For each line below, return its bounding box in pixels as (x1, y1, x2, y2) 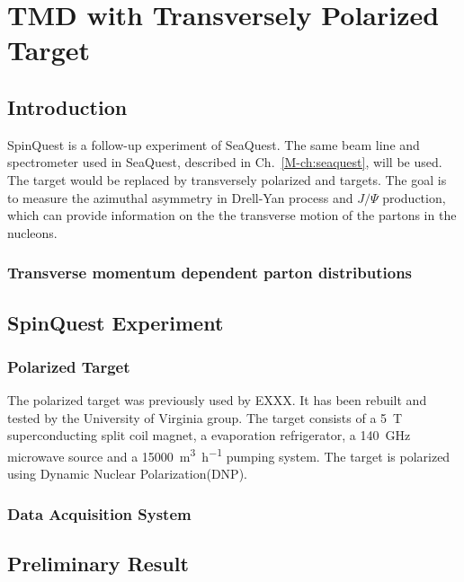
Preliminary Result (7, 550, 189, 578)
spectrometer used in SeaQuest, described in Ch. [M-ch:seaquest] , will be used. (7, 153, 442, 172)
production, (382, 188, 446, 207)
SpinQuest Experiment (7, 308, 224, 336)
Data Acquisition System (7, 502, 192, 525)
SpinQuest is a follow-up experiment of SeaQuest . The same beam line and (7, 135, 420, 154)
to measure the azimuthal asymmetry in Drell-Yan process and (7, 188, 353, 207)
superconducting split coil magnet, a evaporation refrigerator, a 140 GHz (7, 426, 411, 445)
